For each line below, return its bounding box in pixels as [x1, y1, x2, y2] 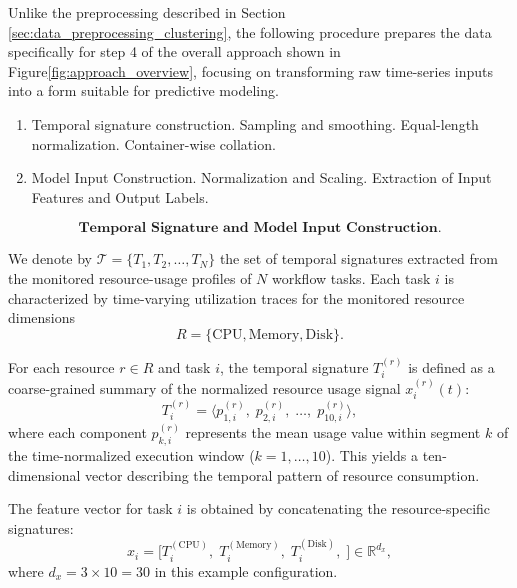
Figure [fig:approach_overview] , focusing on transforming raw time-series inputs [8, 60, 494, 81]
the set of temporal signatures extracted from [219, 248, 498, 269]
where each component [8, 422, 147, 443]
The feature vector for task [8, 498, 173, 519]
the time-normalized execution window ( [8, 445, 255, 466]
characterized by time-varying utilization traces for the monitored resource [8, 287, 465, 308]
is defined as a [408, 356, 495, 377]
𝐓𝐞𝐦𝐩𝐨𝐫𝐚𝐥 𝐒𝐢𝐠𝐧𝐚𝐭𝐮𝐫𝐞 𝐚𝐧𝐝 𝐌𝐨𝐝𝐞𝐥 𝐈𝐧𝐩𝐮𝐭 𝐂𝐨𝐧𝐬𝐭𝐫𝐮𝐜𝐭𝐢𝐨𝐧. [78, 221, 442, 236]
